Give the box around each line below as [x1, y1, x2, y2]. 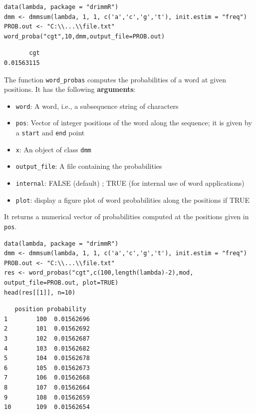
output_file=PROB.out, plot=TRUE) [4, 279, 119, 287]
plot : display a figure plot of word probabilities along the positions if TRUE [15, 194, 250, 205]
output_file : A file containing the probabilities [15, 161, 162, 171]
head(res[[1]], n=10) [4, 289, 76, 296]
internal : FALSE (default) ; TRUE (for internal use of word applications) [15, 178, 245, 188]
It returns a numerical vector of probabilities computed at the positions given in [4, 211, 249, 222]
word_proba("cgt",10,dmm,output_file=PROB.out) [4, 32, 165, 40]
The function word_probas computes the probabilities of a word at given [4, 74, 226, 84]
